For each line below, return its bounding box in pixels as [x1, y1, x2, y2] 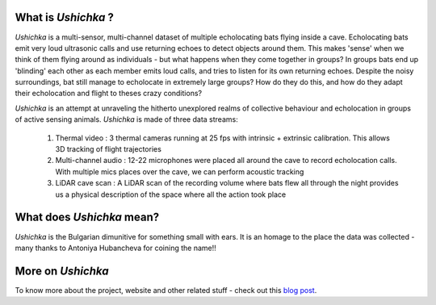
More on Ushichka [15, 264, 109, 278]
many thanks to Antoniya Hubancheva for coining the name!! [15, 243, 217, 253]
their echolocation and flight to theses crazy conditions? [15, 89, 202, 98]
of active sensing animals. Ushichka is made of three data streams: [15, 115, 238, 124]
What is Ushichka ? [15, 10, 115, 24]
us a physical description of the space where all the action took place [55, 190, 287, 199]
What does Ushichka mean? [15, 211, 160, 224]
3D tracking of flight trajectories [55, 144, 161, 154]
